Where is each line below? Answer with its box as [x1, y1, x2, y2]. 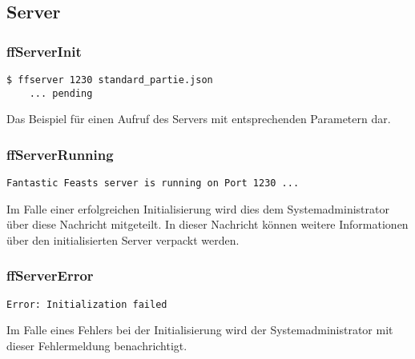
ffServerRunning [6, 144, 114, 164]
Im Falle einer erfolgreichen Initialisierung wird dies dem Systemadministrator [6, 200, 389, 217]
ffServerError [6, 265, 94, 285]
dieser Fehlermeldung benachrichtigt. [6, 337, 187, 354]
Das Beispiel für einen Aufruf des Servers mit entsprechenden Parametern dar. [6, 110, 391, 127]
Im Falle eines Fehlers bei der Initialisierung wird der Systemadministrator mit [6, 321, 393, 338]
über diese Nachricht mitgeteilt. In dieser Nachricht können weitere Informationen [6, 216, 409, 233]
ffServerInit [6, 41, 82, 61]
